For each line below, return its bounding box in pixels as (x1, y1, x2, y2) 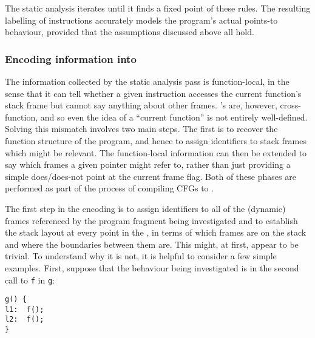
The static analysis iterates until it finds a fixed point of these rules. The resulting (5, 2, 311, 14)
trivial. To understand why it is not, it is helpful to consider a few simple (5, 250, 277, 262)
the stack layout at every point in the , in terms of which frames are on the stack (5, 226, 307, 239)
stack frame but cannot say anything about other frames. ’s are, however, (5, 99, 277, 111)
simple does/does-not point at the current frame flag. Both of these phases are (5, 170, 296, 182)
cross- (280, 99, 301, 111)
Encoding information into (5, 51, 137, 66)
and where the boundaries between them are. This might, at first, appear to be (5, 237, 299, 250)
